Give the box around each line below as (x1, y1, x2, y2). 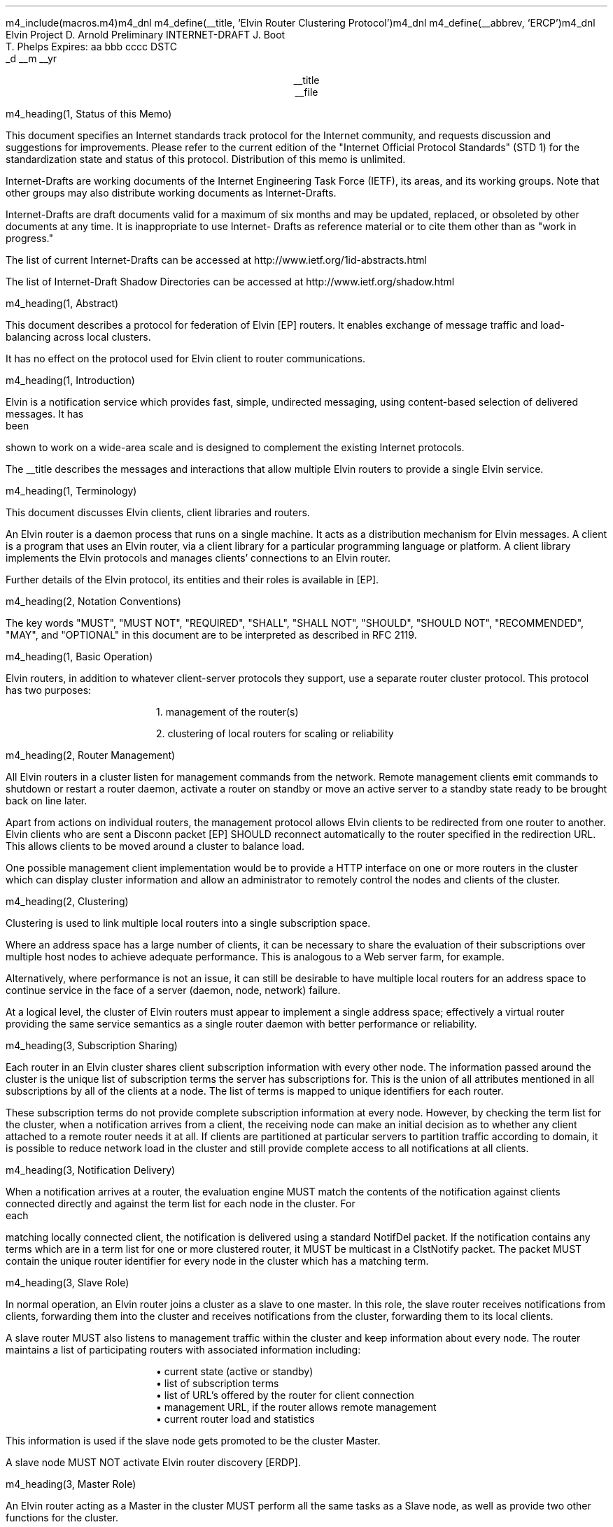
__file (295, 86, 318, 98)
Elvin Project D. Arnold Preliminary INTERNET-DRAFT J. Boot (6, 29, 286, 41)
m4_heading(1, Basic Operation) (6, 651, 153, 662)
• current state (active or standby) (156, 1365, 313, 1377)
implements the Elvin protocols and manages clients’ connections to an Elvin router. (6, 552, 391, 564)
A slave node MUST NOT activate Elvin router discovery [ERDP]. (6, 1456, 301, 1468)
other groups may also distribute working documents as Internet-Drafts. (6, 187, 337, 199)
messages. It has (6, 408, 84, 420)
